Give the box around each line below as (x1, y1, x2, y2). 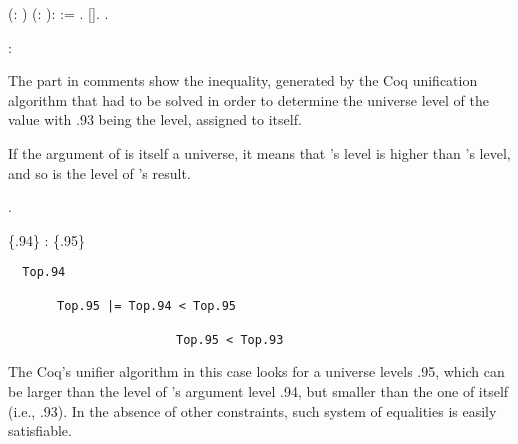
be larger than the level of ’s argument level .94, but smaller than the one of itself (8, 380, 509, 401)
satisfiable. (8, 420, 72, 441)
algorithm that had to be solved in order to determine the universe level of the (8, 89, 490, 110)
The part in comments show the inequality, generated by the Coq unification (8, 70, 478, 91)
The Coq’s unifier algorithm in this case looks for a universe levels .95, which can (8, 361, 505, 382)
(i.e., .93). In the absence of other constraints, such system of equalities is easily (8, 400, 497, 421)
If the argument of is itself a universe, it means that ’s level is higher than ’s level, (8, 142, 511, 163)
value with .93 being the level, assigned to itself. (8, 109, 302, 130)
